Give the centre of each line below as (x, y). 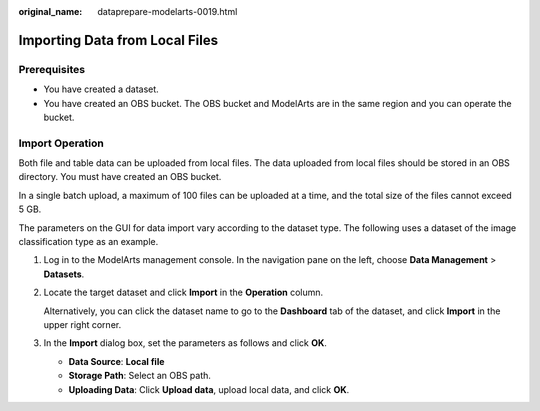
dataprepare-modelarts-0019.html (167, 11)
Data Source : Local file (116, 361)
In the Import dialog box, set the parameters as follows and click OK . (185, 343)
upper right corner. (82, 324)
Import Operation (61, 143)
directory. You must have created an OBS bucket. (120, 177)
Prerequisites (51, 69)
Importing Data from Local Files (118, 40)
